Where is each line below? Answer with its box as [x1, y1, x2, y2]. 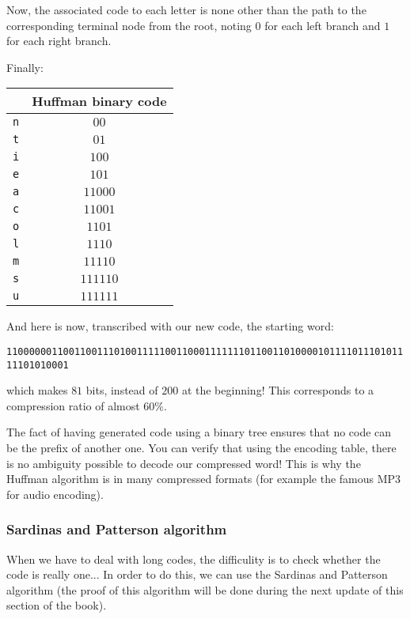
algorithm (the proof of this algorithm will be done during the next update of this [6, 581, 404, 598]
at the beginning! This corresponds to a [181, 382, 374, 398]
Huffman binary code [32, 92, 167, 111]
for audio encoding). [6, 485, 104, 502]
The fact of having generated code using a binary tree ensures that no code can [6, 424, 392, 440]
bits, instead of [85, 382, 158, 398]
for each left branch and [264, 17, 381, 33]
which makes [6, 382, 68, 398]
